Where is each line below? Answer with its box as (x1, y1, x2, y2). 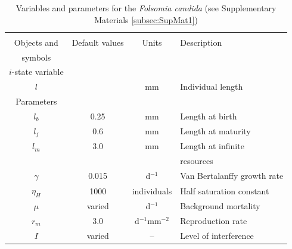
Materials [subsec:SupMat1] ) (94, 13, 198, 26)
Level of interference (180, 229, 254, 241)
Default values (72, 36, 124, 48)
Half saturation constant (180, 184, 269, 197)
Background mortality (180, 200, 260, 212)
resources (180, 155, 213, 167)
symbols (21, 51, 51, 63)
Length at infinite (180, 140, 244, 152)
